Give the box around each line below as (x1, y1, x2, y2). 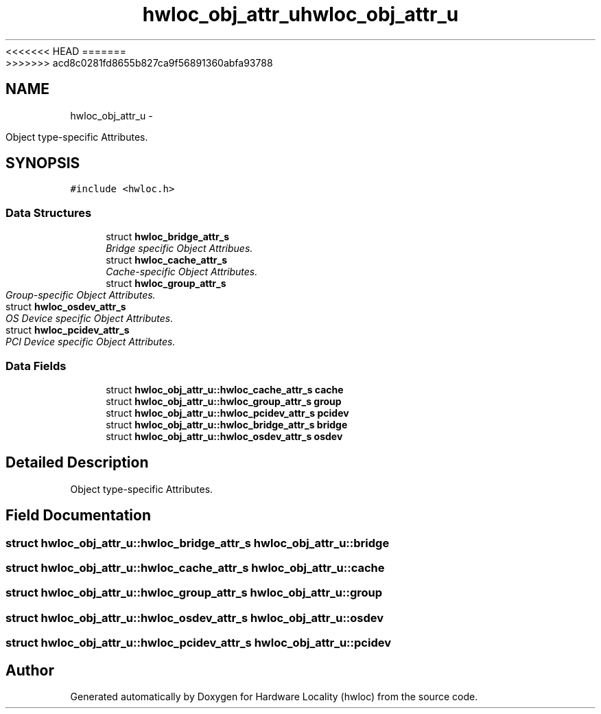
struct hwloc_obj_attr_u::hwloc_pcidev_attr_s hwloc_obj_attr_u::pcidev (5, 636, 391, 650)
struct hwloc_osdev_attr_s (5, 301, 126, 313)
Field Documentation (5, 507, 151, 525)
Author (5, 661, 54, 679)
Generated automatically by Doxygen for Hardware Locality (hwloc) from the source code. (70, 690, 478, 702)
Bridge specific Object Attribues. (106, 242, 253, 255)
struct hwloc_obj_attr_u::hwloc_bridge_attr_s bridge (106, 418, 348, 430)
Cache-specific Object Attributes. (106, 266, 258, 278)
